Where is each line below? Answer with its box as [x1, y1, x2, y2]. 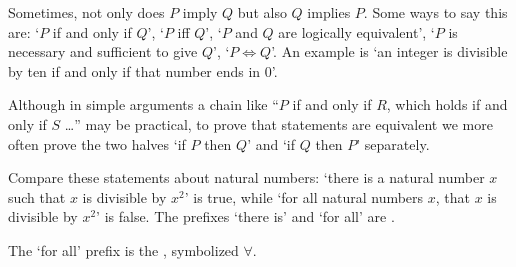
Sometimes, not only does [8, 2, 165, 22]
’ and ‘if [247, 133, 295, 154]
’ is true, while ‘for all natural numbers [184, 186, 424, 207]
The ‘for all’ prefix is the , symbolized [8, 239, 239, 260]
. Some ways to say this [363, 2, 508, 22]
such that [8, 186, 66, 207]
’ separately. [356, 133, 430, 154]
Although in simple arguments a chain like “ [8, 94, 279, 115]
